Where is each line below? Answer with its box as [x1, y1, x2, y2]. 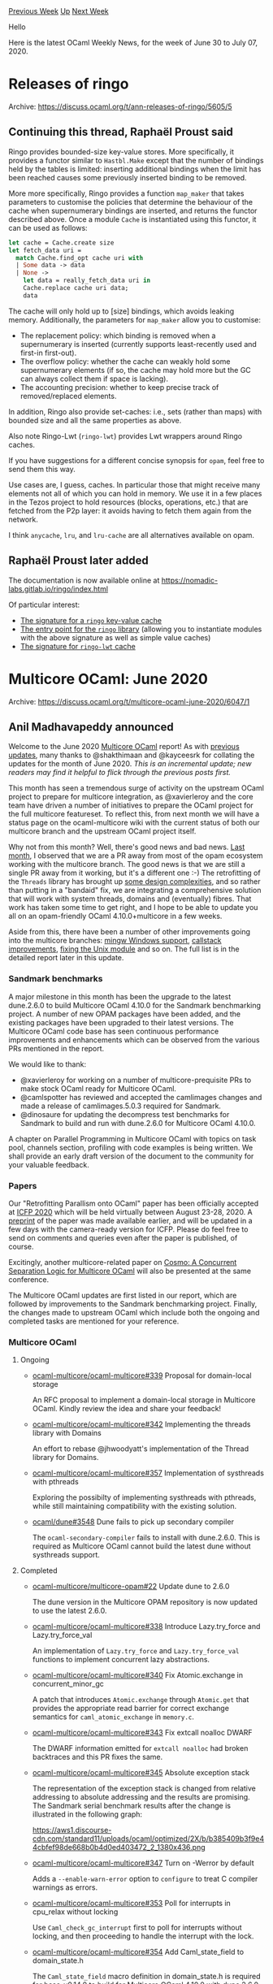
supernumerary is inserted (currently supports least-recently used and [19, 339, 258, 349]
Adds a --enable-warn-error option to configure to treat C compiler [32, 1874, 258, 1884]
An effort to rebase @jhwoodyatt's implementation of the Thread [32, 1444, 249, 1453]
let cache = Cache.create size [8, 238, 115, 247]
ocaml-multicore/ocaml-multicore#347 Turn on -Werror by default [32, 1858, 254, 1868]
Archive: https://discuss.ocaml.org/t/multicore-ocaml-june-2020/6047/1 [8, 696, 250, 706]
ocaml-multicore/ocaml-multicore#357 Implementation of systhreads [32, 1468, 264, 1478]
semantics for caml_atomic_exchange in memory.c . [32, 1712, 195, 1722]
